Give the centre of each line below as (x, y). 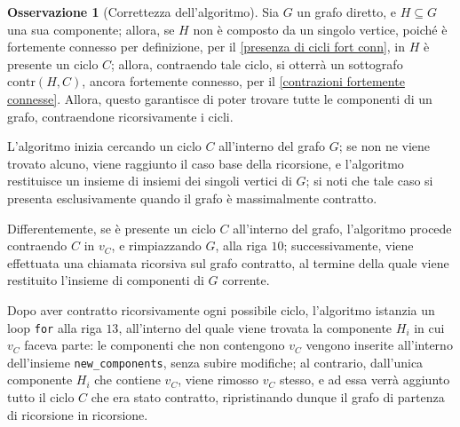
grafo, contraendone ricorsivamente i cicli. (120, 116)
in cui (429, 327)
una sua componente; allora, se (91, 29)
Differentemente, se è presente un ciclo (111, 228)
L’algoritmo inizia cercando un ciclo (104, 146)
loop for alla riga (55, 327)
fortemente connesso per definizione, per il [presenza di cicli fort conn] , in (206, 47)
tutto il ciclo (41, 397)
